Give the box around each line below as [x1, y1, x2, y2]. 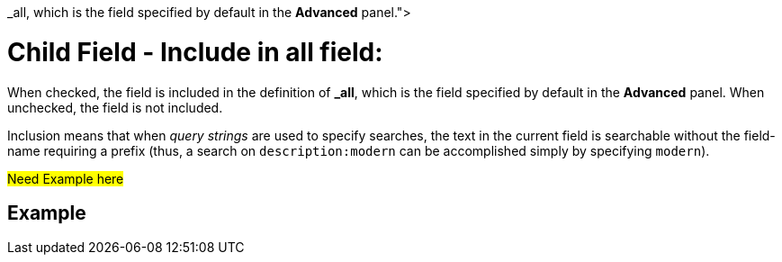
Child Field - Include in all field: [7, 36, 383, 68]
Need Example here [7, 170, 124, 186]
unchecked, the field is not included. [7, 99, 223, 115]
